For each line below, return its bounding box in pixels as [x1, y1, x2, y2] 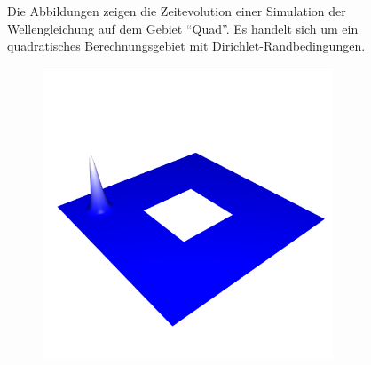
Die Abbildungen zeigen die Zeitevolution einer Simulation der [7, 2, 346, 20]
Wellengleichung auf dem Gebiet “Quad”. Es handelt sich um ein [7, 19, 359, 37]
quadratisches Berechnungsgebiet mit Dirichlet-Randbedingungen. [7, 36, 366, 55]
